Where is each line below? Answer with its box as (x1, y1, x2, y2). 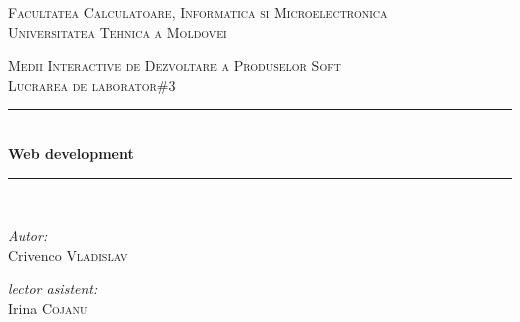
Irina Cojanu (8, 297, 88, 318)
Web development (8, 142, 134, 163)
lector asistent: (8, 278, 98, 299)
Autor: (8, 225, 48, 246)
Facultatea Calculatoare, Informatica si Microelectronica (8, 2, 388, 22)
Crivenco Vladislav (8, 244, 128, 265)
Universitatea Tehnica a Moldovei (8, 21, 227, 42)
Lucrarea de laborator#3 (8, 74, 176, 95)
